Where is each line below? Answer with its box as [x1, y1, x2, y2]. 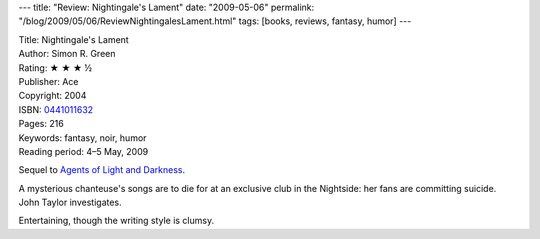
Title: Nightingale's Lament [18, 33, 129, 45]
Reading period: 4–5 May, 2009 [18, 145, 149, 157]
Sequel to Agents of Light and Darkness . [18, 164, 185, 176]
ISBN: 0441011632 [18, 103, 94, 115]
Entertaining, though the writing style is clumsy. [18, 215, 215, 227]
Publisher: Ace [18, 75, 79, 87]
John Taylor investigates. [18, 196, 122, 209]
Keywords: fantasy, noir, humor [18, 131, 147, 144]
